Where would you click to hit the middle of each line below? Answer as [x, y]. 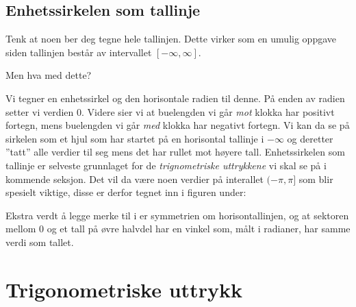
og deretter [310, 138]
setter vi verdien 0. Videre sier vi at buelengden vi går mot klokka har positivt [170, 111]
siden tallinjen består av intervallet [79, 52]
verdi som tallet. [40, 242]
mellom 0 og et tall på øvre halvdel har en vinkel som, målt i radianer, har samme [178, 229]
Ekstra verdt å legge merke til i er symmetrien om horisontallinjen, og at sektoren [177, 215]
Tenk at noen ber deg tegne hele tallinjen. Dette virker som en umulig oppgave [171, 39]
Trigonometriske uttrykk [124, 289]
